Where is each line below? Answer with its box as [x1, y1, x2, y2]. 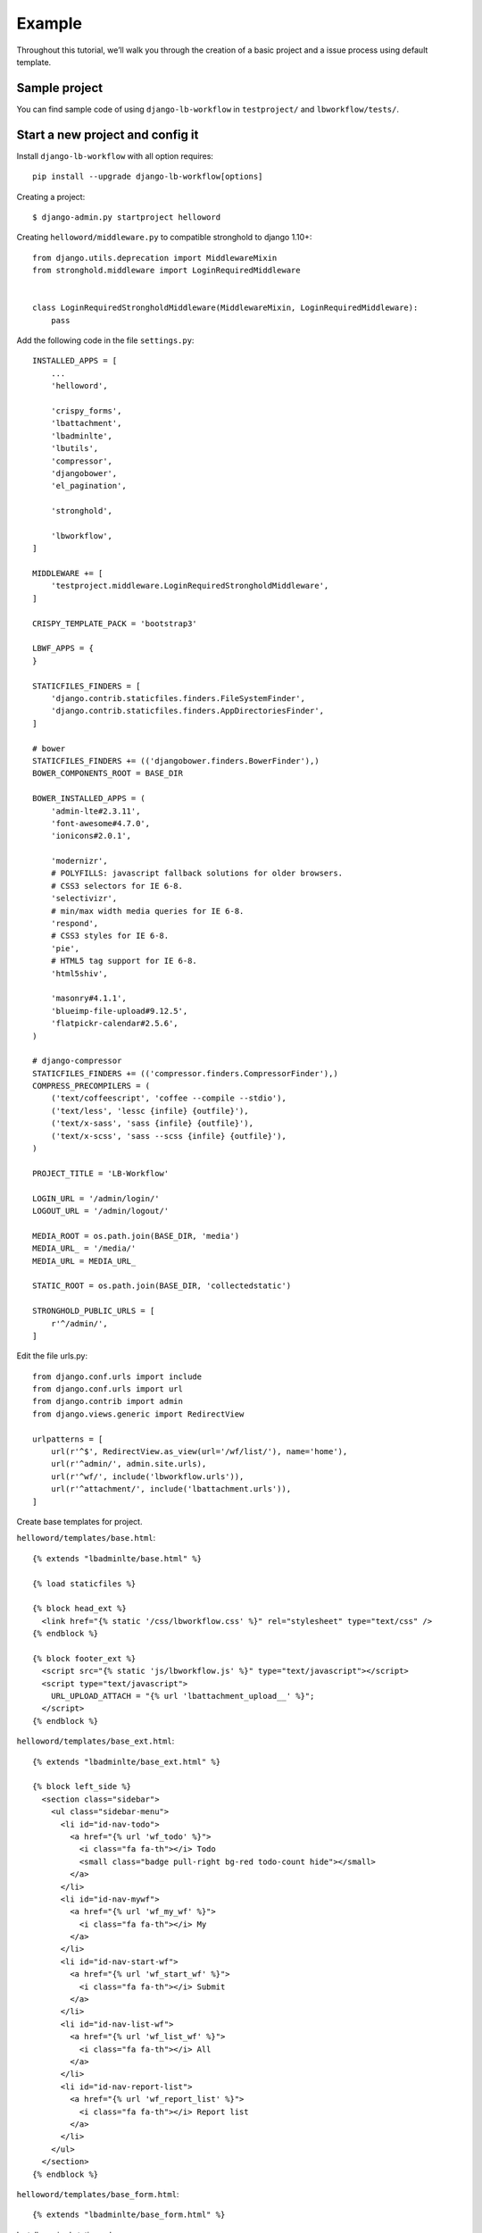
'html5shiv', [50, 968, 108, 978]
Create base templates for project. [16, 1516, 143, 1526]
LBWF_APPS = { [32, 643, 94, 654]
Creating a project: [16, 191, 86, 202]
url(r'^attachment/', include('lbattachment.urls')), [50, 1484, 292, 1494]
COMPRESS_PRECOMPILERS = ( [32, 1081, 151, 1091]
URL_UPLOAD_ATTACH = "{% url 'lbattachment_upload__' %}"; [50, 1691, 315, 1702]
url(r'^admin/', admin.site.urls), [50, 1459, 207, 1469]
